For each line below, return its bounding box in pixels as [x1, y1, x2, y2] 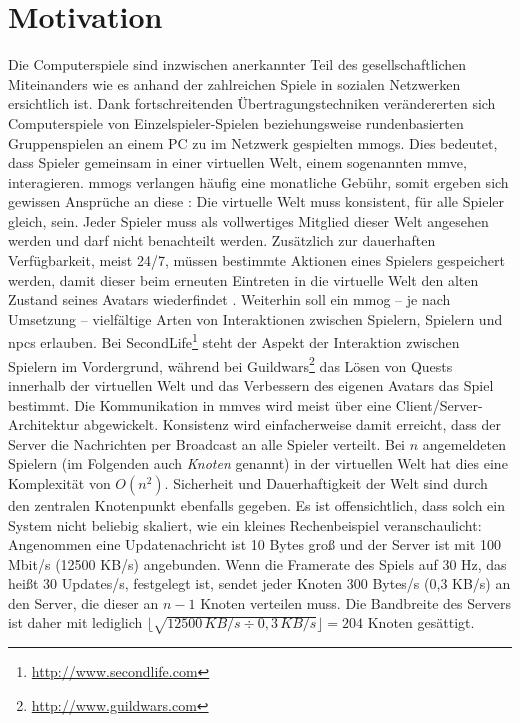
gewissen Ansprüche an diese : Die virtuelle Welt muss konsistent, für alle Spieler [8, 191, 504, 212]
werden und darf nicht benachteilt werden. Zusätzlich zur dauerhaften [8, 230, 436, 251]
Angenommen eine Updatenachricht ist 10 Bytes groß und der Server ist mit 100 [8, 534, 501, 555]
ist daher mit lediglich [8, 612, 143, 633]
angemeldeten [422, 433, 506, 454]
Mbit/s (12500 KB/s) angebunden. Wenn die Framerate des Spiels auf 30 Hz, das [8, 553, 507, 574]
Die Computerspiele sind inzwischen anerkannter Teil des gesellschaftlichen [8, 54, 467, 75]
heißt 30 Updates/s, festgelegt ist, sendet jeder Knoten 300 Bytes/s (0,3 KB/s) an [8, 573, 511, 594]
